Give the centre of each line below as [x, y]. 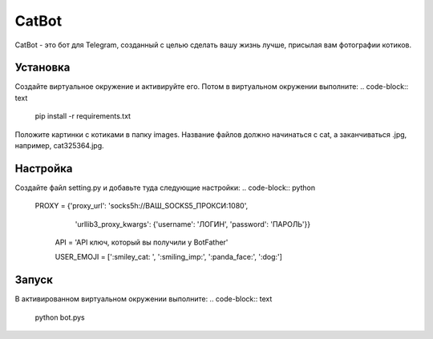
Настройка [44, 168]
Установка [42, 68]
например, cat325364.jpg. [59, 146]
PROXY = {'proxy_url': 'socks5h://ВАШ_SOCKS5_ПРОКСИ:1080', [142, 206]
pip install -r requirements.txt [83, 116]
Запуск [34, 280]
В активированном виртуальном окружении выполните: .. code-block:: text [144, 299]
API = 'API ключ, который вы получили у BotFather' [142, 242]
